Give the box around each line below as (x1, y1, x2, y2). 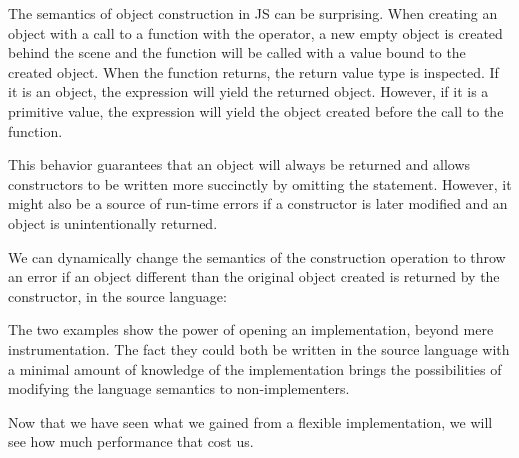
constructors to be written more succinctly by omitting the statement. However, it (8, 173, 512, 194)
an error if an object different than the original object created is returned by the (8, 266, 500, 287)
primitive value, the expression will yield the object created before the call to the (8, 100, 504, 121)
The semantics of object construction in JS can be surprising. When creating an (8, 3, 498, 23)
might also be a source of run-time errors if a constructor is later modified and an (8, 193, 508, 214)
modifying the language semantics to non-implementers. (8, 378, 350, 399)
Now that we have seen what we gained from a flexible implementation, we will (8, 411, 493, 432)
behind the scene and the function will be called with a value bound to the (8, 42, 466, 63)
